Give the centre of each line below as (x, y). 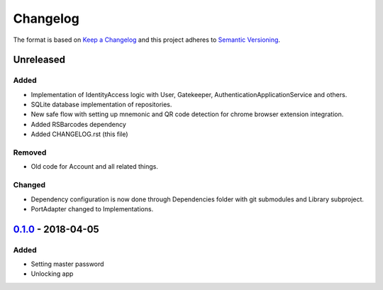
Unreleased (39, 60)
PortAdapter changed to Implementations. (92, 208)
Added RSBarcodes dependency (79, 124)
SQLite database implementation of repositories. (101, 105)
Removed (30, 152)
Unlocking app (52, 274)
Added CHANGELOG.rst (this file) (79, 134)
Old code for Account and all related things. (95, 167)
